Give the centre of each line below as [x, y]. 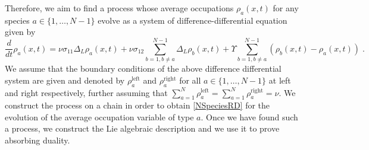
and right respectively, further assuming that [86, 92]
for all [190, 80]
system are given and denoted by [65, 80]
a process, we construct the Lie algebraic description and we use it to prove [142, 128]
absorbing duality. [37, 140]
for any [286, 8]
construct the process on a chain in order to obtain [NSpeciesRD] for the [137, 105]
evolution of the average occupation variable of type [99, 117]
